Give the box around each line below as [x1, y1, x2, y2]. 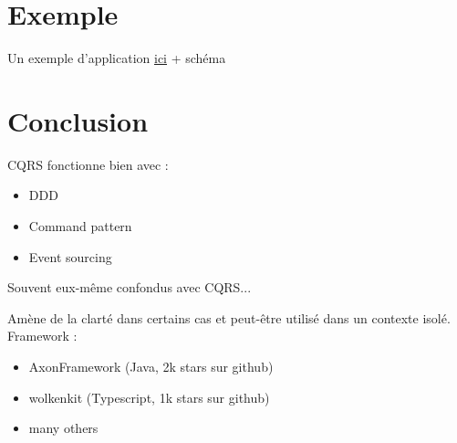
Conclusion [7, 101, 149, 139]
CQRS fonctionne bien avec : [7, 154, 169, 174]
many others [28, 418, 99, 438]
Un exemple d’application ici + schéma [7, 48, 226, 68]
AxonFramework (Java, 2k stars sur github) [28, 357, 274, 375]
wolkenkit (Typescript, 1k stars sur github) [28, 387, 270, 406]
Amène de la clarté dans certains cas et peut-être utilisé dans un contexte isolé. [7, 308, 451, 327]
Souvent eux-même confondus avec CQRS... [7, 278, 252, 297]
